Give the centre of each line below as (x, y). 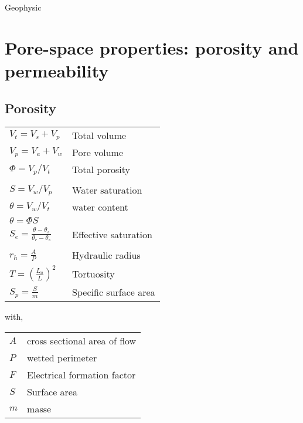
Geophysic (23, 7)
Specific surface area (114, 292)
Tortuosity (93, 273)
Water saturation (107, 190)
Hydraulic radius (106, 255)
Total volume (99, 136)
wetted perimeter (62, 357)
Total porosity (101, 170)
